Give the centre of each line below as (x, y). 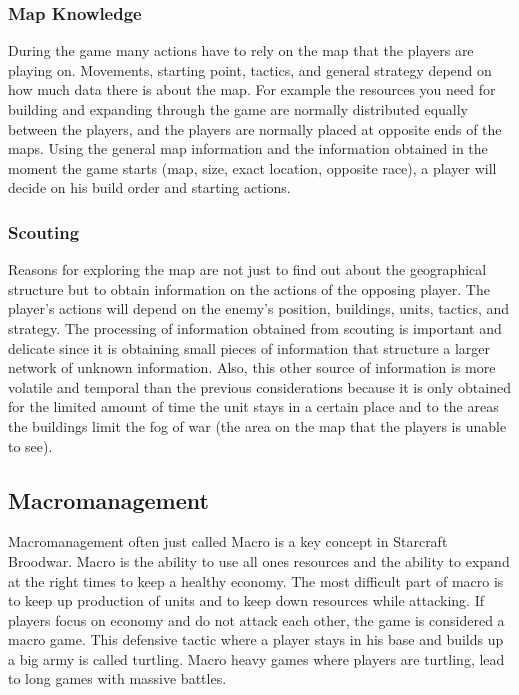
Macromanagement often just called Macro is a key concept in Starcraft (228, 541)
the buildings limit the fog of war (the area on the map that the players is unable (257, 425)
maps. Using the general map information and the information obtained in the (248, 148)
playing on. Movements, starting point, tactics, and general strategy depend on (250, 69)
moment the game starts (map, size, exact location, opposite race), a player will (252, 167)
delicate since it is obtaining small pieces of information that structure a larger (249, 347)
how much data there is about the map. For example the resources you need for (252, 89)
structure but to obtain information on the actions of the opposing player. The (249, 288)
